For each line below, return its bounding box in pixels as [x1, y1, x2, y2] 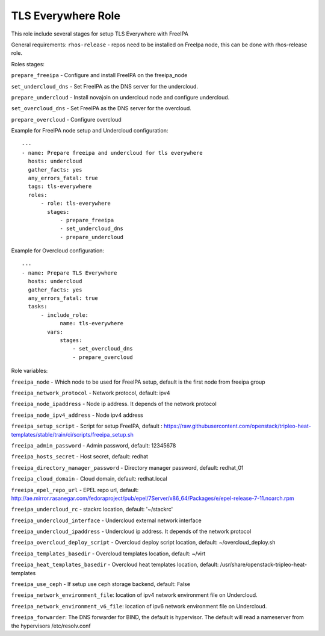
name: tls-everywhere [60, 320, 123, 327]
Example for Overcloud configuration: [11, 247, 105, 254]
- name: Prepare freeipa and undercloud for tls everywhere [22, 149, 203, 156]
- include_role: [40, 311, 89, 319]
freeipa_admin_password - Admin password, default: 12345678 [11, 441, 176, 449]
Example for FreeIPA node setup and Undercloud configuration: [11, 127, 169, 134]
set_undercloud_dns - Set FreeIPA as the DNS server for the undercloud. [11, 83, 199, 90]
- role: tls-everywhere [40, 200, 111, 207]
